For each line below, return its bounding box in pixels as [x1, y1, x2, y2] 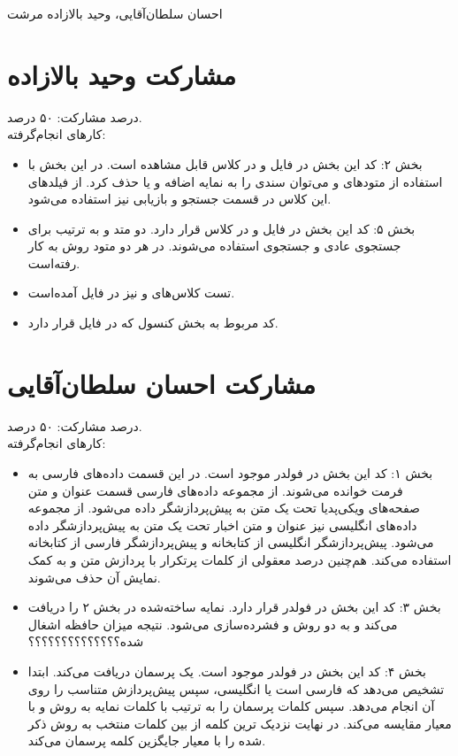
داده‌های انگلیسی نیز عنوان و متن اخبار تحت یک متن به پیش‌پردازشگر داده [27, 515, 417, 534]
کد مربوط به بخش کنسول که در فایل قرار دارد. [27, 313, 279, 332]
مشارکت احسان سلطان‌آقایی [7, 365, 317, 401]
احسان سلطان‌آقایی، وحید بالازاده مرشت [7, 4, 223, 22]
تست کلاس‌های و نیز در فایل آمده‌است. [27, 283, 235, 302]
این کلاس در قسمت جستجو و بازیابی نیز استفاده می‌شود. [27, 189, 332, 208]
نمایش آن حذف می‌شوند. [27, 567, 161, 586]
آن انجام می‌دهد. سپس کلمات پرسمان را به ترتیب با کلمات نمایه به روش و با [27, 697, 435, 715]
